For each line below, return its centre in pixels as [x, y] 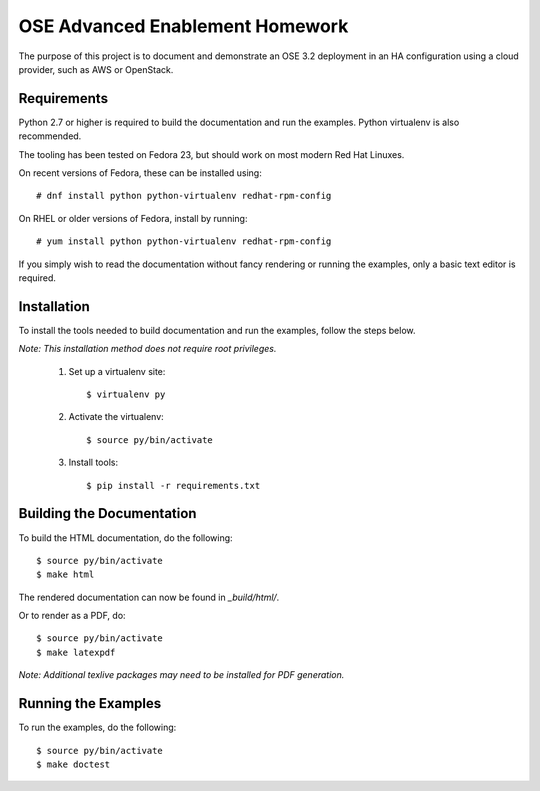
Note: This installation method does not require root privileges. [147, 349]
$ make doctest [73, 764]
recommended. [50, 136]
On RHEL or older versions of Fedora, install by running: [133, 218]
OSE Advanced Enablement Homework [183, 26]
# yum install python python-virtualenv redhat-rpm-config [184, 241]
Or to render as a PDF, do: [72, 616]
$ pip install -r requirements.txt [173, 485]
